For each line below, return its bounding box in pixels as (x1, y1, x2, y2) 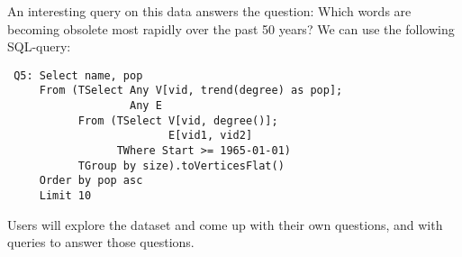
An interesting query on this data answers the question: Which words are (7, 2, 412, 20)
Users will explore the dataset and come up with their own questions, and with (7, 215, 443, 234)
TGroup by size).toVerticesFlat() (77, 159, 285, 172)
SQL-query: (7, 37, 71, 56)
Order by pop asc (39, 174, 143, 188)
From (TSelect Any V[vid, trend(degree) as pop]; (39, 84, 343, 97)
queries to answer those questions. (7, 233, 195, 252)
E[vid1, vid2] (168, 129, 253, 142)
